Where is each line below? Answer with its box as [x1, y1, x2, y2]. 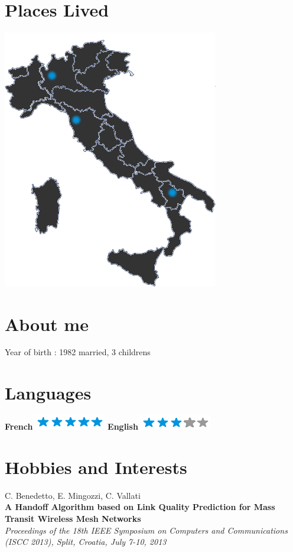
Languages [5, 381, 92, 405]
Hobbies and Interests [5, 454, 187, 479]
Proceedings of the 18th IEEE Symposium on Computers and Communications [5, 524, 288, 536]
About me [5, 311, 89, 336]
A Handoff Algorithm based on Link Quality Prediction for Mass [5, 501, 275, 513]
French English [5, 420, 138, 433]
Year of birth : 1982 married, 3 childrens [5, 346, 151, 358]
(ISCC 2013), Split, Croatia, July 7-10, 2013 [5, 535, 167, 548]
